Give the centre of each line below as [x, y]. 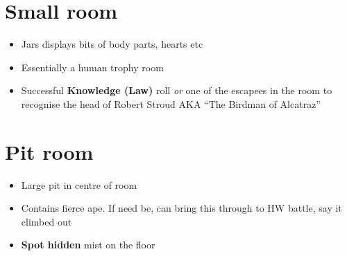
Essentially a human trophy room [92, 67]
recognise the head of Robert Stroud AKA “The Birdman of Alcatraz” [171, 103]
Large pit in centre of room [79, 184]
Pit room [49, 151]
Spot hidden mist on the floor [88, 245]
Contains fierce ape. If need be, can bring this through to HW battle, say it [181, 208]
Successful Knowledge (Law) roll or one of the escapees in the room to [177, 90]
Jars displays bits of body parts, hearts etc [112, 44]
